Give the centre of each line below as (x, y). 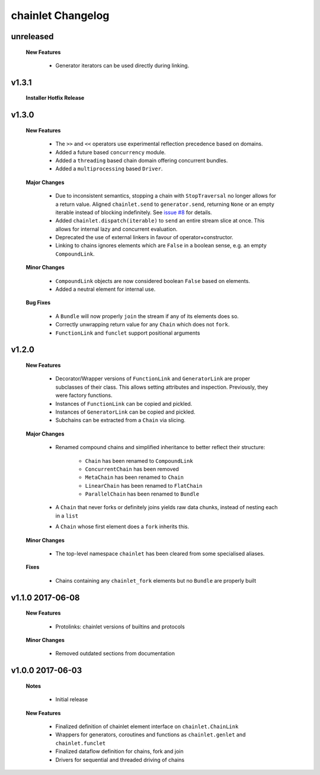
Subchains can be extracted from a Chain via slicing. (121, 420)
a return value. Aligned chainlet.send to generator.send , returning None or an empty (165, 204)
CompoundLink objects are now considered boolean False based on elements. (153, 281)
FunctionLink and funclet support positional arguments (128, 333)
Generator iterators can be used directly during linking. (122, 65)
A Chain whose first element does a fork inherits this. (122, 527)
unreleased (32, 36)
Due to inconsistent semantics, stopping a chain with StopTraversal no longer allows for (166, 196)
